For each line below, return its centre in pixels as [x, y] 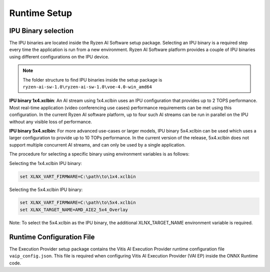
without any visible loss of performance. [51, 121]
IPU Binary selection [41, 31]
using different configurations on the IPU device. [59, 56]
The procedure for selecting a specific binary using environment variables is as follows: [99, 154]
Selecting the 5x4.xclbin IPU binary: [46, 189]
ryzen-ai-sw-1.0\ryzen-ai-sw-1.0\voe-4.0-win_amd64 [87, 87]
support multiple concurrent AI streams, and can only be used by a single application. [97, 144]
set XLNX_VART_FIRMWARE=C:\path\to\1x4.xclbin [78, 176]
